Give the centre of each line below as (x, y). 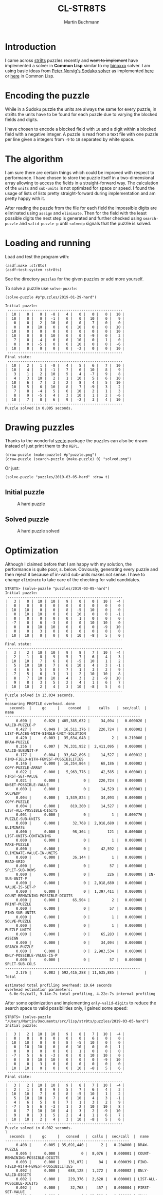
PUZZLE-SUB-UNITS (23, 819)
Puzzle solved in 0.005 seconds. (39, 408)
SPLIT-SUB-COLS (20, 964)
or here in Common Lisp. (30, 76)
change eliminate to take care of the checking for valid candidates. (73, 580)
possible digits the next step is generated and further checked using (73, 218)
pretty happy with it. (25, 198)
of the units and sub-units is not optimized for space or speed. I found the (80, 188)
